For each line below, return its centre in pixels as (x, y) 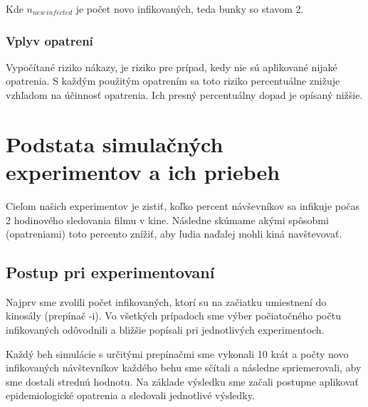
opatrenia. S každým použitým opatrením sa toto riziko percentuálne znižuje (173, 81)
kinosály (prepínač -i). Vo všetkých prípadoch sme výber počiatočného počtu (173, 316)
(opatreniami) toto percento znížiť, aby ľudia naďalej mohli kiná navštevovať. (174, 234)
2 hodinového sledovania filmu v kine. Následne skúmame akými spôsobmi (167, 220)
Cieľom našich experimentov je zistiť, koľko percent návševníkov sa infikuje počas (183, 205)
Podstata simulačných (115, 143)
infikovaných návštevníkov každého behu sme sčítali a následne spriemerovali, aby (184, 368)
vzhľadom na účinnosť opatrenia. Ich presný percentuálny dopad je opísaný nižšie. (184, 95)
